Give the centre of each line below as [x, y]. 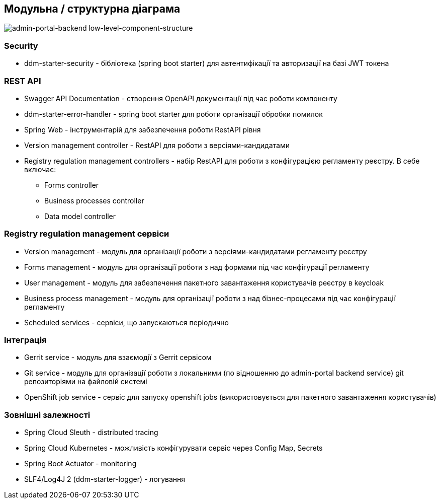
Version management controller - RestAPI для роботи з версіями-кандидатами [157, 145]
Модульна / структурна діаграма [92, 9]
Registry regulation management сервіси [87, 234]
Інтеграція [25, 340]
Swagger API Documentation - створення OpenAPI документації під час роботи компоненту [181, 98]
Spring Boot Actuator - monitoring [80, 464]
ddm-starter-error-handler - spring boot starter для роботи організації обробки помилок [173, 114]
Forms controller [72, 185]
